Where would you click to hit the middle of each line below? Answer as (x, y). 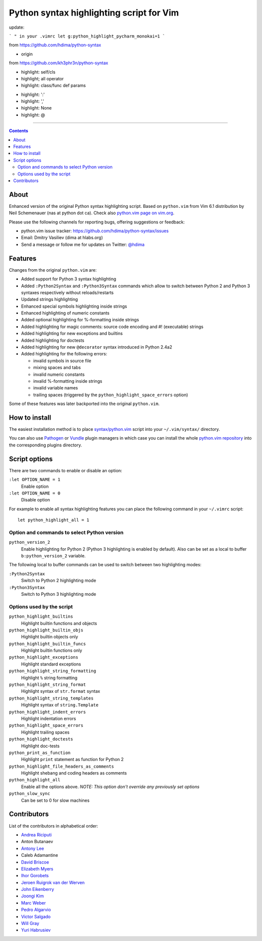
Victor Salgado (36, 916)
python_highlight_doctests (41, 739)
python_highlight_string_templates (51, 698)
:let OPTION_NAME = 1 (35, 480)
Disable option (36, 500)
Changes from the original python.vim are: (53, 270)
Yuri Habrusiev (36, 930)
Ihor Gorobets (35, 876)
